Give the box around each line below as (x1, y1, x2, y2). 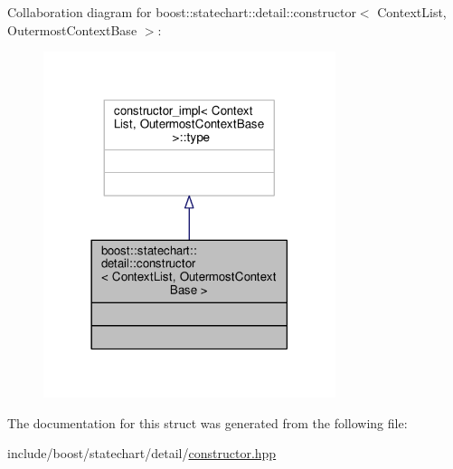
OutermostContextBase (7, 20, 137, 39)
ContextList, (377, 3, 447, 21)
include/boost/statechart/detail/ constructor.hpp (7, 444, 277, 463)
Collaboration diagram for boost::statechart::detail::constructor (7, 3, 356, 21)
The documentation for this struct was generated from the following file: (7, 413, 408, 432)
